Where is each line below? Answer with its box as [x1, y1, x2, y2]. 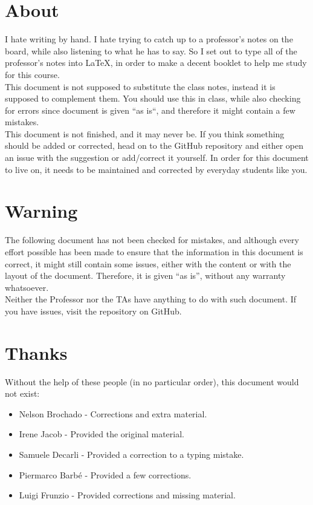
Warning [5, 198, 78, 223]
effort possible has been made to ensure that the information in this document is [5, 245, 303, 258]
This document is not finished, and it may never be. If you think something [5, 127, 285, 140]
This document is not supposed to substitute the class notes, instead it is [5, 80, 276, 93]
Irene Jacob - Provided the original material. [19, 428, 184, 440]
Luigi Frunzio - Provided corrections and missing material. [19, 489, 236, 501]
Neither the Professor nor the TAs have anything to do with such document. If [5, 293, 297, 305]
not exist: [5, 387, 40, 400]
